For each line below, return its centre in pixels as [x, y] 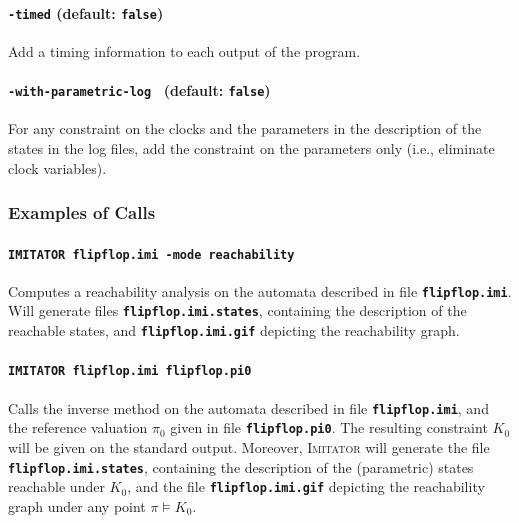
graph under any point [77, 505]
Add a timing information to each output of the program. [184, 50]
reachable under [56, 486]
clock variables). [57, 167]
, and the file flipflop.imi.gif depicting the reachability [306, 486]
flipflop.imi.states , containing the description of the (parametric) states [241, 466]
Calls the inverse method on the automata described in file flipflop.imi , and [248, 407]
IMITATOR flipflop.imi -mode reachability [151, 254]
